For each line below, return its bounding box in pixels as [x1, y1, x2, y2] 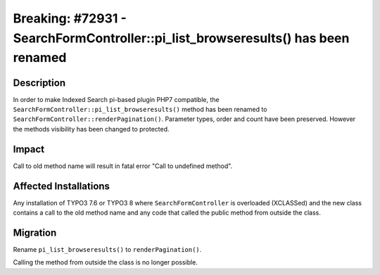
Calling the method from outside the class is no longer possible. [13, 258, 198, 267]
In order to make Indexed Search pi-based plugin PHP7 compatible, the [13, 95, 220, 103]
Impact [13, 143, 45, 155]
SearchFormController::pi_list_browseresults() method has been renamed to [13, 105, 267, 114]
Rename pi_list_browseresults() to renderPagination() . [13, 245, 202, 253]
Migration [13, 226, 57, 238]
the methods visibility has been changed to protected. [13, 124, 170, 133]
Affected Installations [13, 180, 110, 192]
